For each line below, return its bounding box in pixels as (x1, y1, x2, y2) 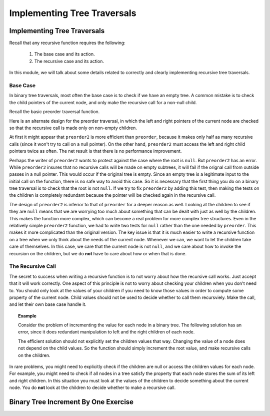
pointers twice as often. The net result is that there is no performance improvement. (9, 148, 182, 154)
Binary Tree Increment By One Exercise (9, 398, 134, 406)
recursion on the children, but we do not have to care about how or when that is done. (9, 250, 187, 256)
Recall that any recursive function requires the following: (9, 40, 125, 46)
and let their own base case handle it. (9, 301, 87, 307)
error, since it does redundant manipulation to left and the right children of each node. (18, 329, 195, 335)
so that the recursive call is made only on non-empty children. (9, 125, 137, 131)
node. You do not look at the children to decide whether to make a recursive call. (9, 384, 176, 390)
